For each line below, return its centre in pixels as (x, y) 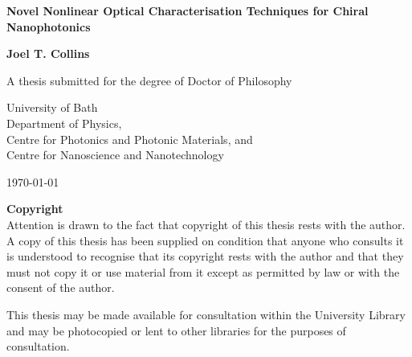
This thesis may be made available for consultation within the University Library (206, 314)
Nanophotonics (49, 26)
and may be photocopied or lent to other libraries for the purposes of (176, 330)
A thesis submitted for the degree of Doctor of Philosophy (149, 80)
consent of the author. (61, 287)
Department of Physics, (64, 123)
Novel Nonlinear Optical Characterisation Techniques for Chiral (188, 10)
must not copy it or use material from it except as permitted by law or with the (203, 271)
